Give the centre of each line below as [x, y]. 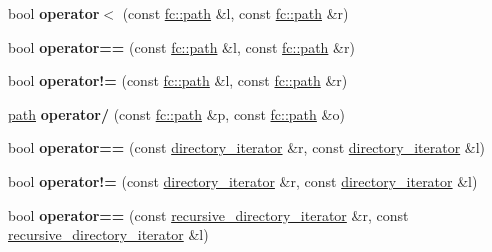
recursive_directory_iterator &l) [108, 234]
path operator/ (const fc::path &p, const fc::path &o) [176, 113]
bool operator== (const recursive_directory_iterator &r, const [208, 214]
